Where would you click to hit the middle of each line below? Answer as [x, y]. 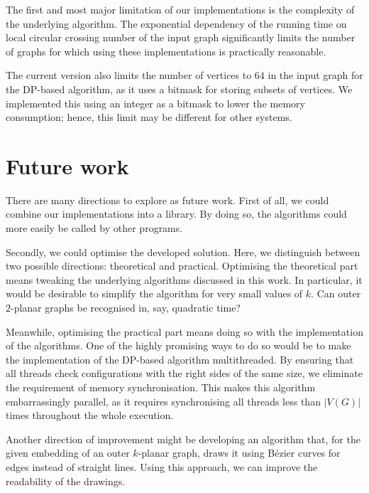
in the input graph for [315, 75]
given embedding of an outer [68, 453]
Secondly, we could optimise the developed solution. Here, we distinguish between [183, 251]
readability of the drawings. [66, 481]
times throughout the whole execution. [90, 415]
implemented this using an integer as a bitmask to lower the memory [155, 103]
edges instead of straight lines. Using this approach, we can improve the [162, 466]
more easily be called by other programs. [94, 228]
